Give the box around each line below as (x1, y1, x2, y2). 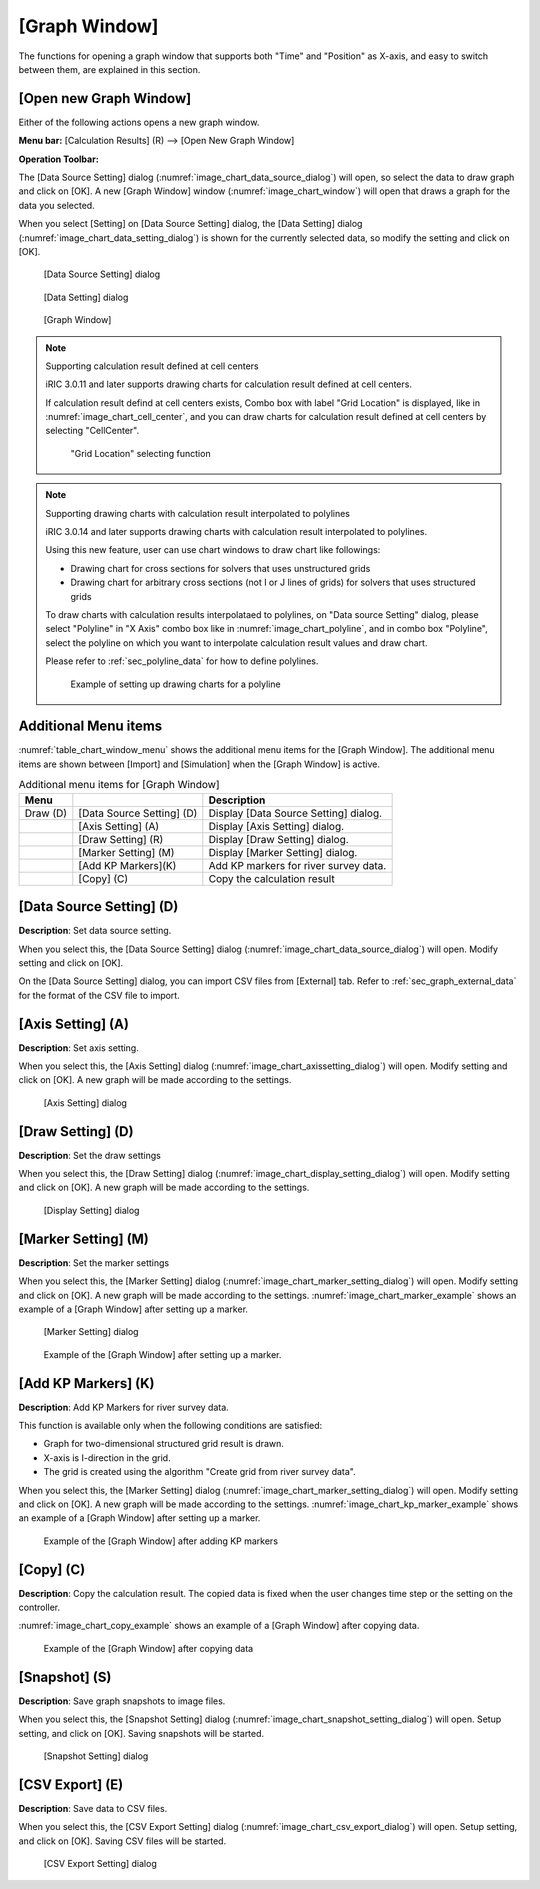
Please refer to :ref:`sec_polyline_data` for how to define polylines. (45, 655, 319, 667)
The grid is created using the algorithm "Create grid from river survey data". (43, 1466, 356, 1478)
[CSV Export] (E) (18, 1776, 124, 1793)
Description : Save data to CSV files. (18, 1802, 168, 1814)
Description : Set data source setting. (18, 925, 172, 937)
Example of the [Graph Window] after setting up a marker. (43, 1348, 282, 1360)
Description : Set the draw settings (18, 1149, 162, 1161)
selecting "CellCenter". (45, 425, 140, 437)
